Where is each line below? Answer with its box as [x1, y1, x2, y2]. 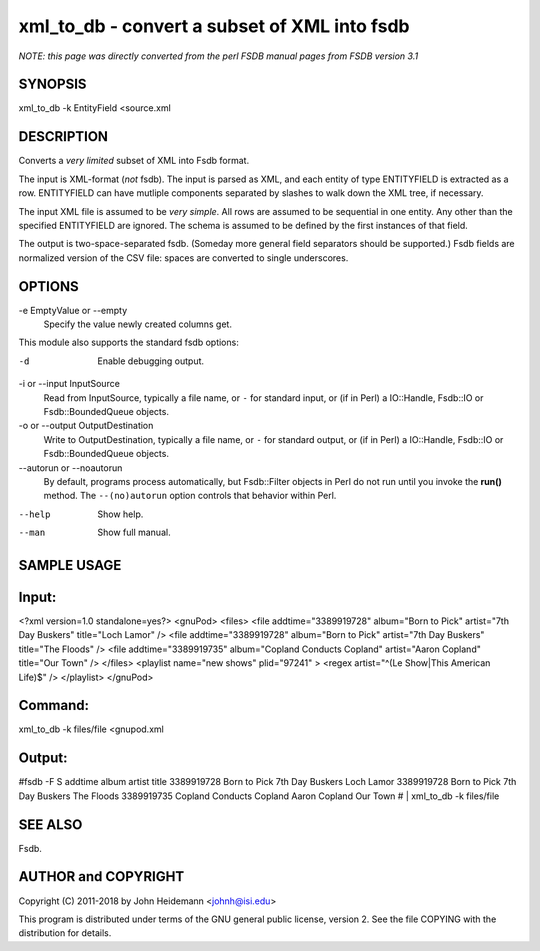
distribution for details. [18, 927, 112, 939]
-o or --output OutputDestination [18, 420, 154, 432]
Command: [18, 697, 90, 714]
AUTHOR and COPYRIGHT [18, 868, 185, 885]
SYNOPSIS [18, 76, 87, 93]
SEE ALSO [18, 816, 83, 833]
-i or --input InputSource [18, 378, 120, 390]
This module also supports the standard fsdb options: [18, 336, 239, 349]
